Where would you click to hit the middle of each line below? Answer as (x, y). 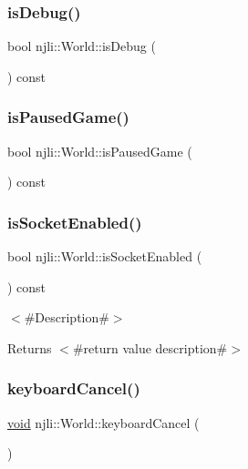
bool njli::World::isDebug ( (82, 46)
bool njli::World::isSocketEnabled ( (105, 256)
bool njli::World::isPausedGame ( (100, 151)
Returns (30, 347)
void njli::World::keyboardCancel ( (103, 422)
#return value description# (150, 347)
